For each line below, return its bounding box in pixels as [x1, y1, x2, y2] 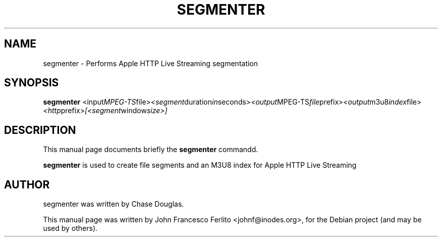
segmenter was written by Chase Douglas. [43, 200, 184, 209]
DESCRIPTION [4, 123, 76, 136]
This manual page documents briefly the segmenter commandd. [43, 145, 258, 154]
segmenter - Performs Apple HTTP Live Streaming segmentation [43, 59, 258, 68]
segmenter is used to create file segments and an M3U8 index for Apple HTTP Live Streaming [43, 161, 357, 170]
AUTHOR [4, 178, 50, 191]
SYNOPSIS [4, 76, 59, 89]
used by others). [43, 224, 98, 233]
